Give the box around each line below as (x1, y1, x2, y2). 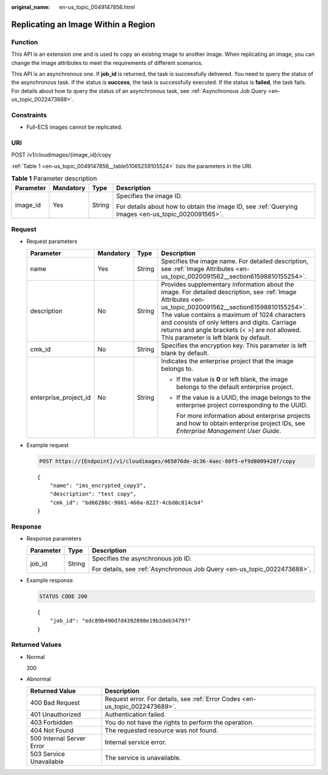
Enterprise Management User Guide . (176, 426, 282, 435)
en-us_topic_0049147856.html (59, 4, 135, 10)
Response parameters (26, 535, 82, 542)
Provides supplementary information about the (161, 280, 295, 288)
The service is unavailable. (104, 753, 182, 762)
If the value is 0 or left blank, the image (176, 375, 288, 383)
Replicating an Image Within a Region (11, 19, 155, 30)
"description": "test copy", (49, 491, 137, 497)
